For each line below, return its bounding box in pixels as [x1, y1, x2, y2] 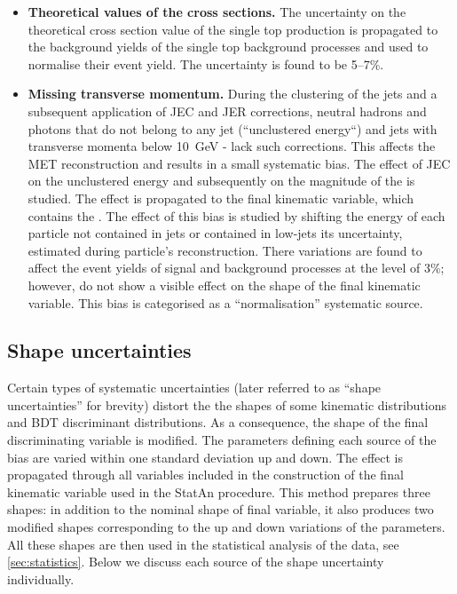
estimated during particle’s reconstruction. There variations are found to [28, 241, 422, 259]
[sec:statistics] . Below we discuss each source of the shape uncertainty [7, 552, 384, 571]
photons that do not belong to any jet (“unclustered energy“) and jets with [28, 119, 437, 138]
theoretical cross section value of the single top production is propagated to [28, 20, 438, 38]
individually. [7, 569, 75, 588]
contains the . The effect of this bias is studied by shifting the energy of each [28, 206, 445, 225]
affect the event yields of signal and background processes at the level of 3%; [28, 258, 445, 277]
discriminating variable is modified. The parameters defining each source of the [7, 431, 437, 449]
